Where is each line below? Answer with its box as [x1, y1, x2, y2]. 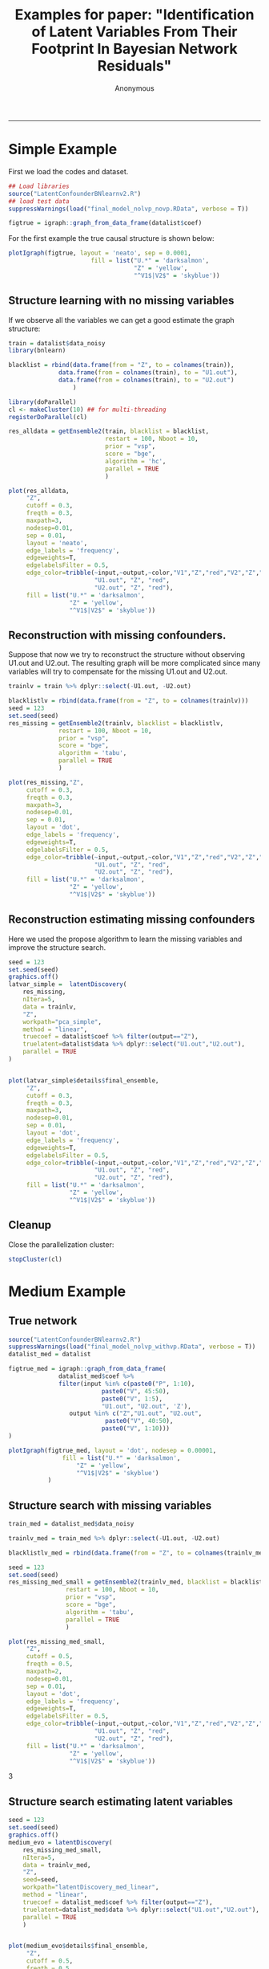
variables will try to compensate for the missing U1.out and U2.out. [8, 667, 228, 676]
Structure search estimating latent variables [8, 1795, 234, 1808]
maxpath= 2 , [26, 1668, 62, 1676]
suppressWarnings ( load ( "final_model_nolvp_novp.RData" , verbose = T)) [8, 205, 249, 213]
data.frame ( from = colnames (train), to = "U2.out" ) [58, 376, 235, 385]
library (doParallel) [8, 397, 78, 406]
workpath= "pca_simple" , [22, 1017, 102, 1025]
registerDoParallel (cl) [8, 413, 88, 421]
